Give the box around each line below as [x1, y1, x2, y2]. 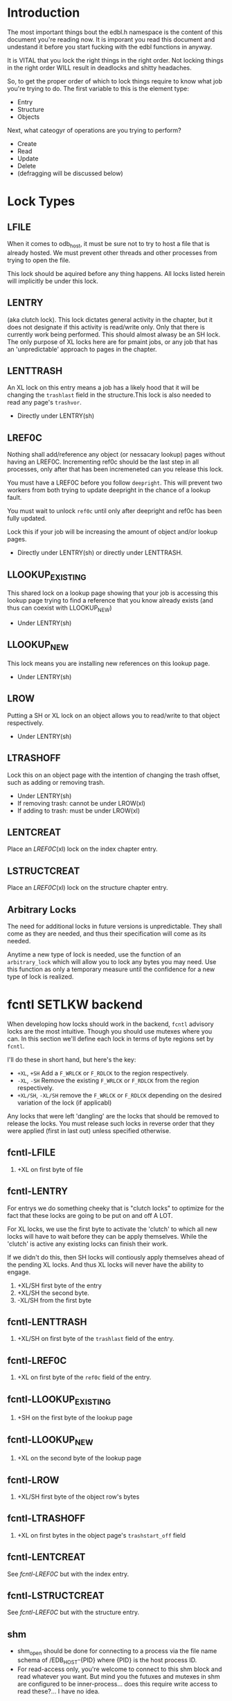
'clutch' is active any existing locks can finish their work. [7, 1239, 168, 1248]
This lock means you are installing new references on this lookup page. [7, 659, 211, 667]
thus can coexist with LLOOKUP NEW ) [7, 603, 112, 613]
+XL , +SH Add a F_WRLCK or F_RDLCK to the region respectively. [17, 1068, 189, 1077]
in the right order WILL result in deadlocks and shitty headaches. [7, 63, 192, 72]
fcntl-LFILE [7, 1147, 56, 1159]
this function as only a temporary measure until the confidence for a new [7, 965, 215, 974]
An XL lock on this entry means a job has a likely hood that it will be [7, 384, 199, 392]
